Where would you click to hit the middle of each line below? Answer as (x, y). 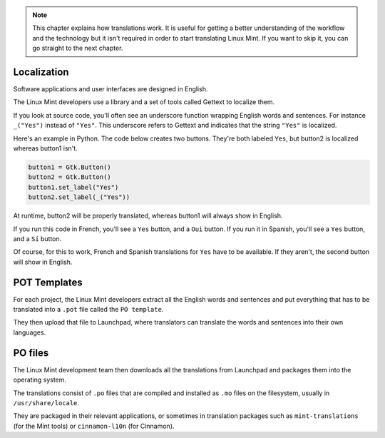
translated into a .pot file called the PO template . (88, 310)
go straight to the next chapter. (78, 48)
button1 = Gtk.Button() (70, 167)
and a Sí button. (37, 238)
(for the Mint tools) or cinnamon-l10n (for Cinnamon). (94, 426)
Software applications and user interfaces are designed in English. (111, 89)
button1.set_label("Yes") (73, 187)
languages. (30, 332)
